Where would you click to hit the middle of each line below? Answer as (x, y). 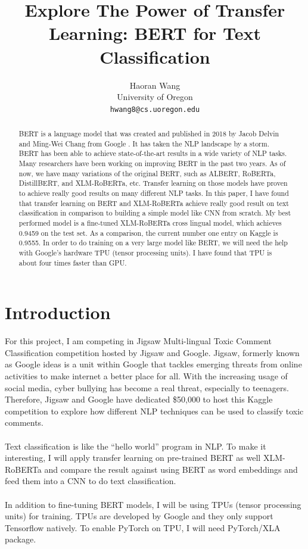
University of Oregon (155, 97)
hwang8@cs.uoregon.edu (155, 109)
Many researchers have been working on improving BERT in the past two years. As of (152, 163)
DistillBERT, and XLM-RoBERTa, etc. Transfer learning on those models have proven (153, 183)
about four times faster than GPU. (73, 262)
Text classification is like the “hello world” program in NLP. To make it (136, 446)
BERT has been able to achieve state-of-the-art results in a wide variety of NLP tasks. (153, 153)
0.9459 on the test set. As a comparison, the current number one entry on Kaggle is (148, 233)
